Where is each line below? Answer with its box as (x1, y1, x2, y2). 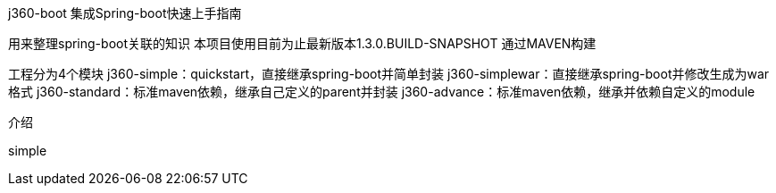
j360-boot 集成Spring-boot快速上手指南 (8, 5, 242, 21)
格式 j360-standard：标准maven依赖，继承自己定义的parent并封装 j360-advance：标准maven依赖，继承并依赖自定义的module (8, 84, 755, 99)
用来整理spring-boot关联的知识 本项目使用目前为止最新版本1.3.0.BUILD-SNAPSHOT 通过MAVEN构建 (8, 36, 597, 51)
